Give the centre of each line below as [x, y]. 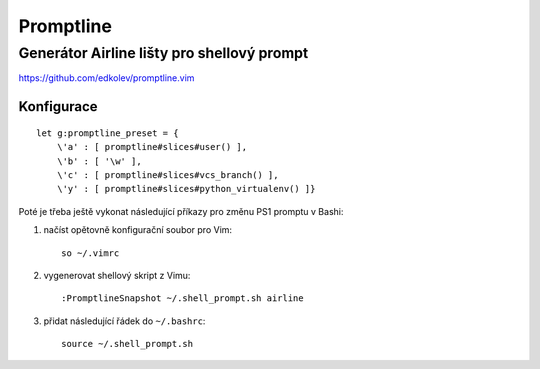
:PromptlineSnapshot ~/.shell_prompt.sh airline [182, 298]
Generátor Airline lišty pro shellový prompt [163, 53]
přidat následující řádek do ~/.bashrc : [124, 321]
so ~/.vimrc [90, 253]
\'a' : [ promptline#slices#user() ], [152, 147]
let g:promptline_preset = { [107, 133]
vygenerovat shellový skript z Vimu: [117, 275]
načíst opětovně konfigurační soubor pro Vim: [138, 230]
